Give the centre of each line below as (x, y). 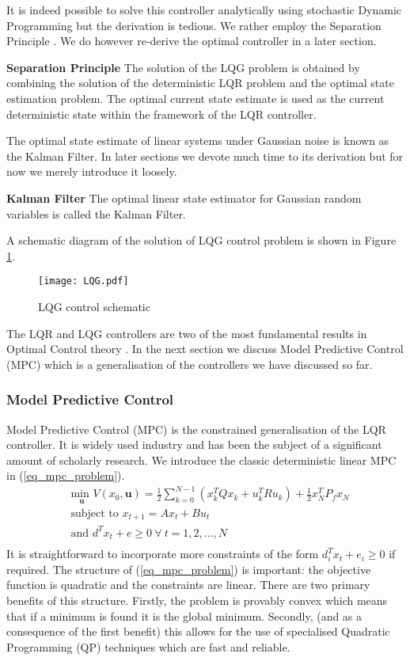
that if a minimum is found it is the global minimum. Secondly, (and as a (184, 615)
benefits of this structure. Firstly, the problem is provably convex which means (197, 600)
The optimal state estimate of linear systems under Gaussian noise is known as (198, 141)
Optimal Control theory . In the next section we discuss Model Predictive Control (205, 349)
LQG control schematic (94, 306)
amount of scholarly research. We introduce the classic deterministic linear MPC (201, 460)
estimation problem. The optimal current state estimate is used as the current (196, 98)
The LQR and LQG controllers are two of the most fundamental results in (187, 333)
